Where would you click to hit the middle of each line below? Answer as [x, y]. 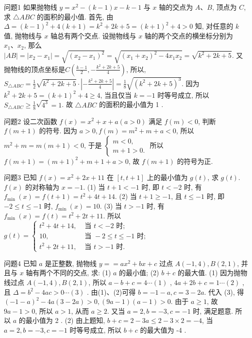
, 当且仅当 [116, 95]
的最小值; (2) [139, 273]
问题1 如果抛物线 [31, 7]
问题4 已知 [20, 263]
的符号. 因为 [58, 131]
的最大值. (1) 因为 [206, 273]
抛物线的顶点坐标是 [34, 69]
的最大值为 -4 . [163, 330]
